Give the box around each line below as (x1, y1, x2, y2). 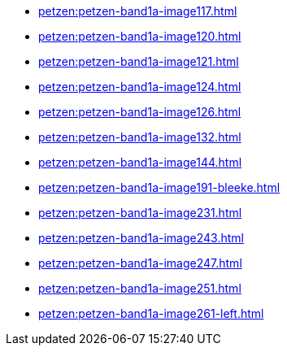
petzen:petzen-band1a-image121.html (38, 54, 239, 68)
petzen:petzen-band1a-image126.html (38, 105, 241, 119)
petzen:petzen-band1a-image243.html (38, 231, 244, 245)
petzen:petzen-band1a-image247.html (38, 256, 242, 270)
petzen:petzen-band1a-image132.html (38, 130, 241, 144)
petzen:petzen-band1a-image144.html (38, 155, 242, 169)
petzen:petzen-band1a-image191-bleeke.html (38, 180, 280, 194)
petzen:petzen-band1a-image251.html (38, 281, 241, 295)
